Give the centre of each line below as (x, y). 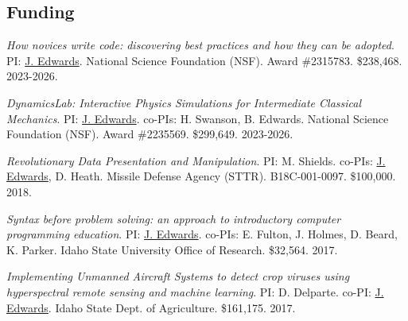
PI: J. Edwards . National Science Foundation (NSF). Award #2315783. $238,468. (204, 60)
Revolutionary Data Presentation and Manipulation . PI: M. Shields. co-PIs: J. (196, 160)
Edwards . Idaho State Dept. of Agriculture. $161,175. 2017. (151, 307)
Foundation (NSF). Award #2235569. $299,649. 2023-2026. (150, 134)
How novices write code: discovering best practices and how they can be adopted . (200, 45)
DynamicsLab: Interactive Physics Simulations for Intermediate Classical (184, 102)
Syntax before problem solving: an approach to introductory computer (174, 218)
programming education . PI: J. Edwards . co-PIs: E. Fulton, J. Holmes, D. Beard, (202, 234)
